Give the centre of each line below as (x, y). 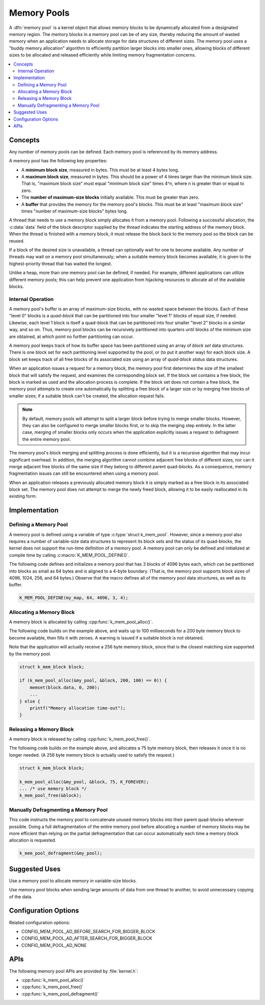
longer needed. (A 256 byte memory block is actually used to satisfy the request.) (92, 755)
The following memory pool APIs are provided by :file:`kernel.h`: (74, 971)
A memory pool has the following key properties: (58, 161)
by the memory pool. (30, 654)
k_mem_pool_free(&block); (51, 795)
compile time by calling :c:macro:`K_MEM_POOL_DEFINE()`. (69, 555)
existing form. (23, 496)
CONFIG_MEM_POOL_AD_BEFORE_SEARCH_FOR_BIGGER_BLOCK (88, 931)
